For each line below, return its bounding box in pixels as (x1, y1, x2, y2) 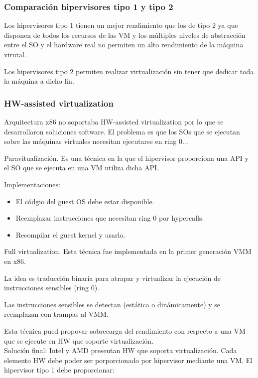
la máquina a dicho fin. (4, 76, 74, 86)
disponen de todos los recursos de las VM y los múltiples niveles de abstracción (4, 29, 246, 40)
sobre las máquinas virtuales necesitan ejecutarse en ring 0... (4, 136, 188, 146)
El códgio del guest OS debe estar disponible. (15, 196, 154, 206)
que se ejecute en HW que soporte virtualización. (4, 335, 154, 346)
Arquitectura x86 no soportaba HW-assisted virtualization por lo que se (4, 117, 224, 126)
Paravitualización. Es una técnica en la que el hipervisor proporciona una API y (4, 152, 249, 163)
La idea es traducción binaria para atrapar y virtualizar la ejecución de (4, 272, 221, 283)
